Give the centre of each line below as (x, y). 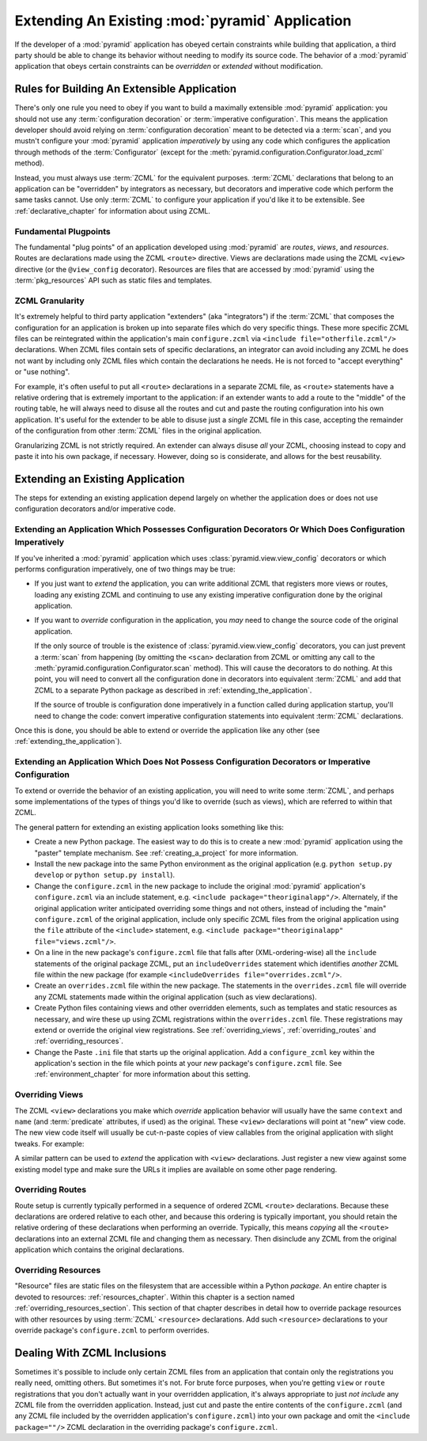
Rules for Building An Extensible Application (126, 89)
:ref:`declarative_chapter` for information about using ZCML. (113, 210)
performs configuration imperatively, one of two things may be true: (125, 569)
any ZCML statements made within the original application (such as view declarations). (176, 996)
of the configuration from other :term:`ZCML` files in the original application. (138, 430)
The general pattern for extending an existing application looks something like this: (149, 827)
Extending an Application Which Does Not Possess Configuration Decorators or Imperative (193, 762)
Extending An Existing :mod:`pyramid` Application (183, 21)
